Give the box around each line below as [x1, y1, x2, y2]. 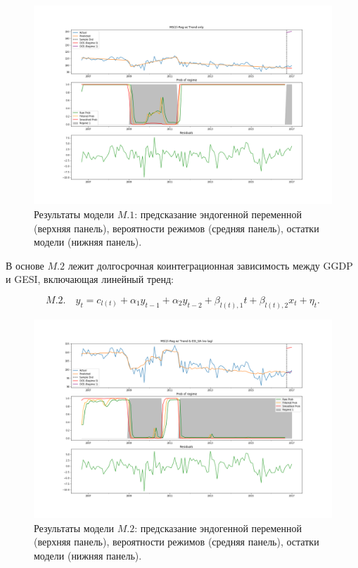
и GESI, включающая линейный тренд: [6, 272, 174, 286]
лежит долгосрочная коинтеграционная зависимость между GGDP [68, 258, 353, 272]
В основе [6, 258, 44, 272]
